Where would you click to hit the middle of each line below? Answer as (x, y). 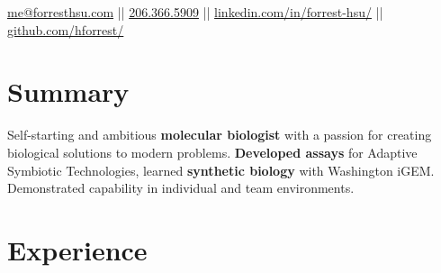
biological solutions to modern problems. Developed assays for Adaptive (212, 152)
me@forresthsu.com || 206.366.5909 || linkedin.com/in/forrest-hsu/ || (195, 12)
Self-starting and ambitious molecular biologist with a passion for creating (220, 135)
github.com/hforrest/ (66, 29)
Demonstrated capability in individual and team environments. (181, 188)
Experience (77, 249)
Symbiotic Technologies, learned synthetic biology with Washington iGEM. (221, 170)
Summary (68, 91)
